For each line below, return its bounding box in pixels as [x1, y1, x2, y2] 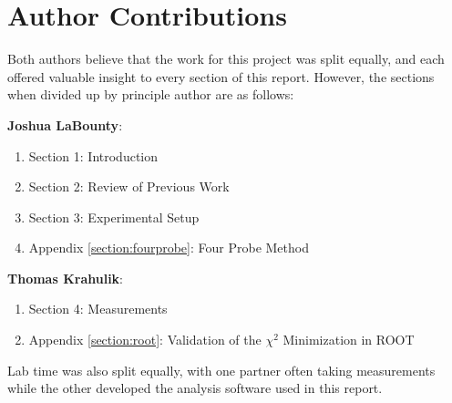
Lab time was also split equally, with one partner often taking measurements [7, 360, 436, 379]
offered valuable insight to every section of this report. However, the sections [7, 67, 435, 86]
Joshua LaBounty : [7, 115, 123, 134]
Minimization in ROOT [282, 330, 415, 349]
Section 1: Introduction [28, 146, 159, 165]
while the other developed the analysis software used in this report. [7, 378, 383, 398]
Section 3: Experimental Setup [28, 207, 200, 226]
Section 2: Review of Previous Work [28, 177, 230, 196]
